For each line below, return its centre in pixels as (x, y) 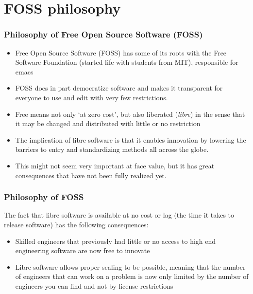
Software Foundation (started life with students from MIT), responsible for (127, 62)
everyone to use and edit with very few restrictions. (92, 97)
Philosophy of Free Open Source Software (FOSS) (103, 34)
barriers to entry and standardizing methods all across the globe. (112, 149)
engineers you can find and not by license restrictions (94, 285)
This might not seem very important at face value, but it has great (115, 165)
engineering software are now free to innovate (83, 250)
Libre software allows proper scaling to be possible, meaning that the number (130, 266)
